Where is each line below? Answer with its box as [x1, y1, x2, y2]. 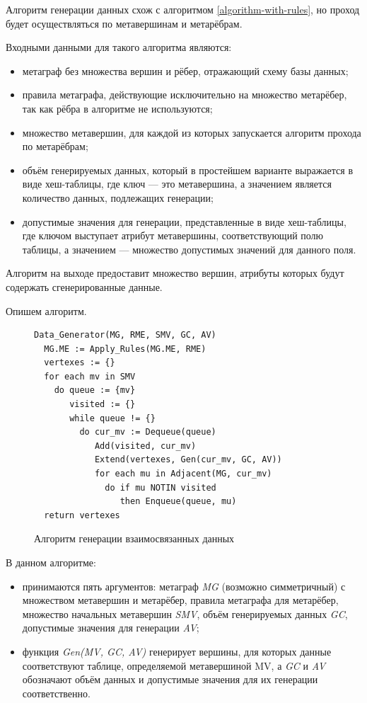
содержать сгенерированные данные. [6, 279, 163, 294]
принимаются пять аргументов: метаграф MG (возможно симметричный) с [22, 578, 346, 593]
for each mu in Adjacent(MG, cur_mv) [94, 469, 272, 479]
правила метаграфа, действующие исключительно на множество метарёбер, [22, 87, 347, 102]
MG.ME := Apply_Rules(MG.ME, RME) [44, 343, 206, 354]
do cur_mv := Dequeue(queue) [79, 427, 216, 438]
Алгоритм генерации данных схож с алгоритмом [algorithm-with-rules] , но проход [6, 2, 360, 16]
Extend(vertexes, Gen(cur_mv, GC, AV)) [94, 455, 282, 465]
